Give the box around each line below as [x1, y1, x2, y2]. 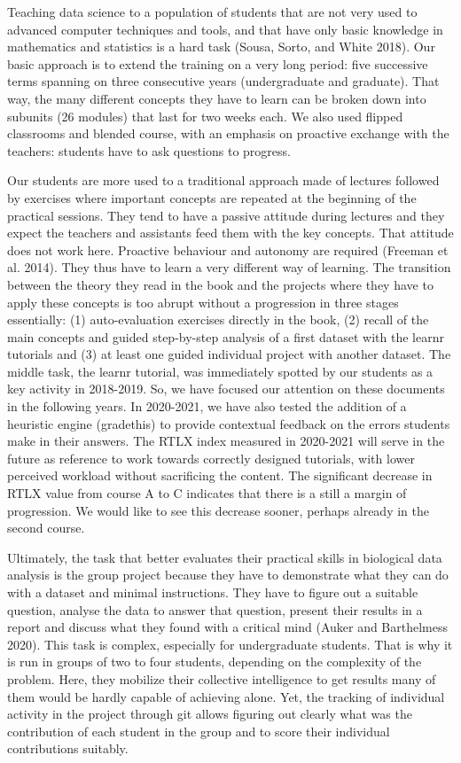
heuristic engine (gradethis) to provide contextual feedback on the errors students [7, 414, 450, 432]
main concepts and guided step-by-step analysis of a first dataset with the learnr [7, 327, 444, 346]
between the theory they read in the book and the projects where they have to [7, 275, 434, 293]
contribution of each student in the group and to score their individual [7, 721, 390, 740]
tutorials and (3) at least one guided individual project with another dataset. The [7, 345, 451, 363]
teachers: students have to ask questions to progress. [7, 141, 291, 160]
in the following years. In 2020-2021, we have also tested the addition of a [7, 397, 407, 416]
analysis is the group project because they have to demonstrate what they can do [7, 565, 449, 584]
